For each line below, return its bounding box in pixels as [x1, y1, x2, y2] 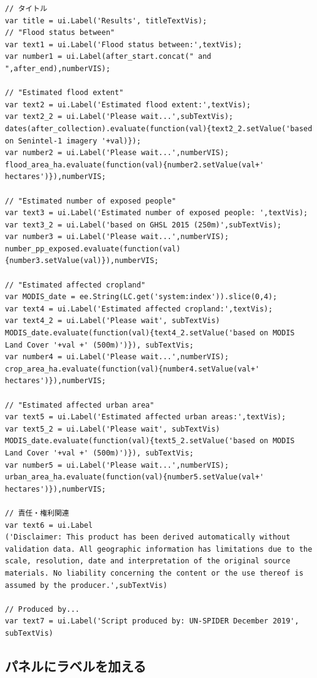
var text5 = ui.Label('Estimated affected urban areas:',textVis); [5, 413, 286, 422]
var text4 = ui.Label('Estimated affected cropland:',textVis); [5, 304, 273, 313]
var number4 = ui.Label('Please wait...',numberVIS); [5, 352, 229, 362]
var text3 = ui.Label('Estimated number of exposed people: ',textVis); [5, 208, 308, 218]
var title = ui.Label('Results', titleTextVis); [5, 16, 207, 25]
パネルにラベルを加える [5, 656, 147, 675]
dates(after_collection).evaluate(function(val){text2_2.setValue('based [5, 124, 313, 133]
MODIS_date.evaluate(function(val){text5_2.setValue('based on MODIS [5, 436, 295, 446]
